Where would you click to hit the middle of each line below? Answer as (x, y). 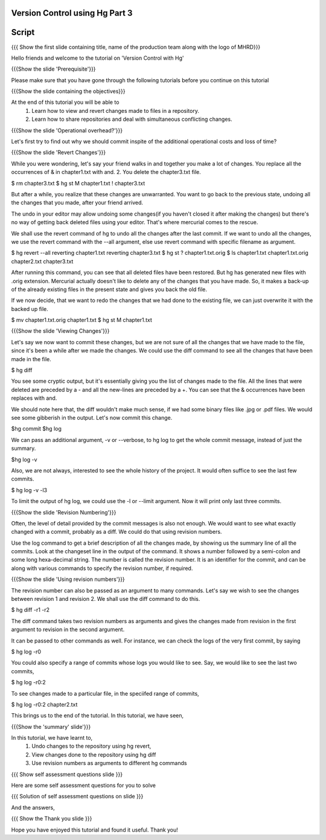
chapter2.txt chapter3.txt (42, 261)
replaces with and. (34, 398)
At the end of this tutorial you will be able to (65, 102)
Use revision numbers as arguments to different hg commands (109, 763)
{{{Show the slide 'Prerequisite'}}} (53, 69)
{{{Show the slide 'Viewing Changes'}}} (60, 331)
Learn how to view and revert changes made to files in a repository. (115, 111)
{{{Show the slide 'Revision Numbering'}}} (64, 512)
